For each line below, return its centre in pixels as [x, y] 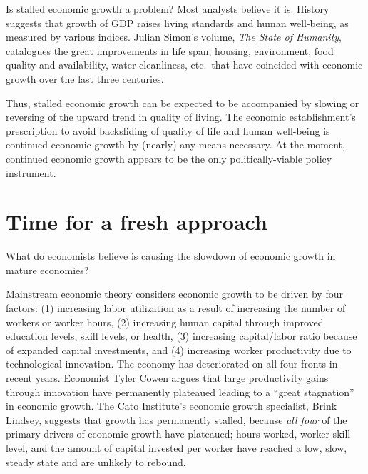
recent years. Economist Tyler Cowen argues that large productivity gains [167, 378]
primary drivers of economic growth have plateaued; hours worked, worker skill [178, 434]
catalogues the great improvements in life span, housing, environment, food [170, 50]
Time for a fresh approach [137, 222]
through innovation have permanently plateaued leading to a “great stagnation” [180, 392]
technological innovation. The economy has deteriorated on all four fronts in [172, 364]
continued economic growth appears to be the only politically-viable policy [169, 158]
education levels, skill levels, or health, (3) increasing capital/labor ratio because [182, 336]
